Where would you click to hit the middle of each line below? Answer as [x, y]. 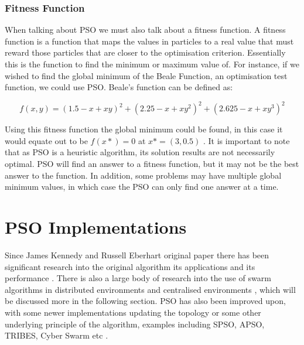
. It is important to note [247, 140]
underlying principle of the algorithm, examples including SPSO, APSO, [135, 324]
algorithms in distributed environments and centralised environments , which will [150, 289]
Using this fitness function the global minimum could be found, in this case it [144, 129]
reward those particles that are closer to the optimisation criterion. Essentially [145, 52]
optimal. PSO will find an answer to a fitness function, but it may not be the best [152, 164]
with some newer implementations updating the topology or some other [133, 312]
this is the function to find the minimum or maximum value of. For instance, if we [152, 64]
